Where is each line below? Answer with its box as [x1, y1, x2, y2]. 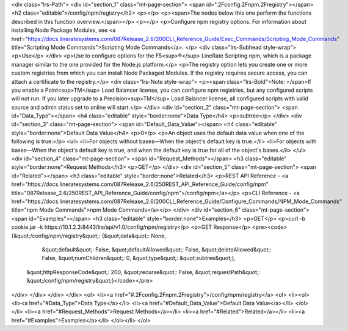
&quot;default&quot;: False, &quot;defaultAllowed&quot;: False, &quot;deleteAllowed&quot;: [42, 245, 272, 253]
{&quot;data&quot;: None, [101, 232, 167, 239]
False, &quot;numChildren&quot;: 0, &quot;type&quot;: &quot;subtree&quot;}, [42, 255, 236, 262]
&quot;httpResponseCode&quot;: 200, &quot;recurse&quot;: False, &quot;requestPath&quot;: [26, 268, 261, 275]
